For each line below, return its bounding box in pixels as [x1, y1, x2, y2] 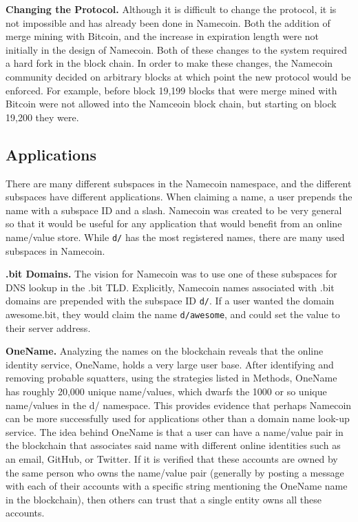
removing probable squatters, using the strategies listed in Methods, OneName [6, 370, 337, 385]
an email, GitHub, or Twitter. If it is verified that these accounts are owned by [6, 452, 338, 466]
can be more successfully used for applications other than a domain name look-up [6, 411, 350, 426]
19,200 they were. [6, 109, 79, 124]
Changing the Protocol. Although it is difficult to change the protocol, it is [6, 2, 337, 16]
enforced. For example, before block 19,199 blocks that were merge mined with [6, 83, 337, 97]
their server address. [6, 320, 91, 335]
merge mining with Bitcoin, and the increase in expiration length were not [6, 29, 319, 43]
